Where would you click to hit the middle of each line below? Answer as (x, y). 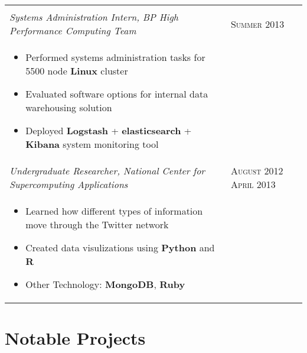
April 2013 (253, 184)
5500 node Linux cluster (77, 71)
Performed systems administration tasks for (115, 57)
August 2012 (257, 171)
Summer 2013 (257, 24)
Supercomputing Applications (69, 184)
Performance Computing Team (73, 30)
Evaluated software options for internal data (117, 94)
